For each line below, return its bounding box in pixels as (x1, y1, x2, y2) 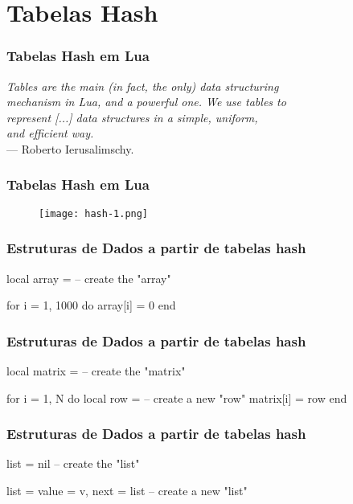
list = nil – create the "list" (6, 455, 140, 472)
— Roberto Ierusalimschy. (6, 140, 134, 157)
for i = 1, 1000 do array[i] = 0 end (6, 297, 176, 313)
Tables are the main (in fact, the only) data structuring (6, 77, 279, 94)
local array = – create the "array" (6, 269, 171, 286)
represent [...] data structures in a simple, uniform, (6, 109, 258, 125)
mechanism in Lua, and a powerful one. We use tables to (6, 93, 286, 110)
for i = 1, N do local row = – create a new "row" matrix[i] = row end (6, 389, 347, 406)
